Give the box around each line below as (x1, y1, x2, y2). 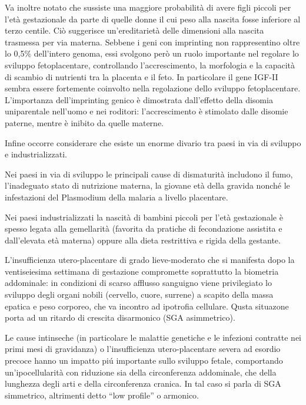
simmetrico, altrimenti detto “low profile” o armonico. (5, 388, 199, 401)
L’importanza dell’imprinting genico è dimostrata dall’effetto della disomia (5, 93, 273, 106)
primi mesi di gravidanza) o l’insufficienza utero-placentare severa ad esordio (5, 343, 281, 355)
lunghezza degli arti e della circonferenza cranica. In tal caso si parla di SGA (5, 377, 281, 390)
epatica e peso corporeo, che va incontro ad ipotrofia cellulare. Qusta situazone (5, 299, 289, 312)
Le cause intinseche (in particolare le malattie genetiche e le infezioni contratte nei (5, 331, 302, 343)
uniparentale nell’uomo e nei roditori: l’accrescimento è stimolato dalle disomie (5, 105, 288, 117)
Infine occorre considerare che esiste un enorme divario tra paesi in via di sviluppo (5, 136, 301, 149)
